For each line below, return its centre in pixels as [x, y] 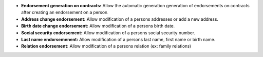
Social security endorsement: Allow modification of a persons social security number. [108, 33]
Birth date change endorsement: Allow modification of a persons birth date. [98, 26]
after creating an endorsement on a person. [65, 13]
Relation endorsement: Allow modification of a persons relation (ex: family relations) [106, 46]
